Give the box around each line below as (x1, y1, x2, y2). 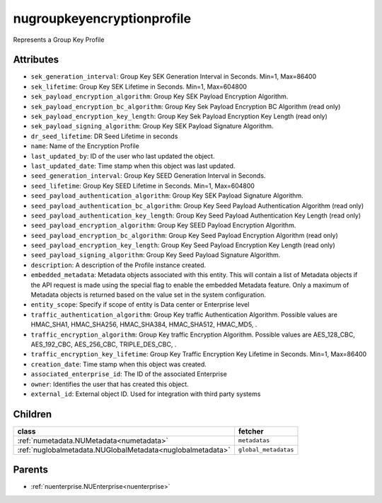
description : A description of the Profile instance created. (30, 261, 207, 269)
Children (13, 408, 52, 420)
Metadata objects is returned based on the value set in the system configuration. (30, 290, 267, 299)
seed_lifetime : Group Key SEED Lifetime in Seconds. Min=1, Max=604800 (30, 181, 255, 190)
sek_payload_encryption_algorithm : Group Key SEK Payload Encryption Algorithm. (30, 92, 289, 101)
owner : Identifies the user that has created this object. (30, 380, 189, 388)
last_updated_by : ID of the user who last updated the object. (30, 152, 215, 160)
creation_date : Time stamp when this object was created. (30, 360, 207, 368)
